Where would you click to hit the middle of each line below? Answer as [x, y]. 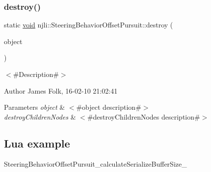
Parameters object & [35, 107]
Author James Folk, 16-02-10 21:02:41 [61, 90]
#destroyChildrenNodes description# [144, 116]
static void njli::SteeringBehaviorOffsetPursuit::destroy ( [89, 25]
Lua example [37, 143]
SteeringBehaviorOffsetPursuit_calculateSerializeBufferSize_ [95, 163]
